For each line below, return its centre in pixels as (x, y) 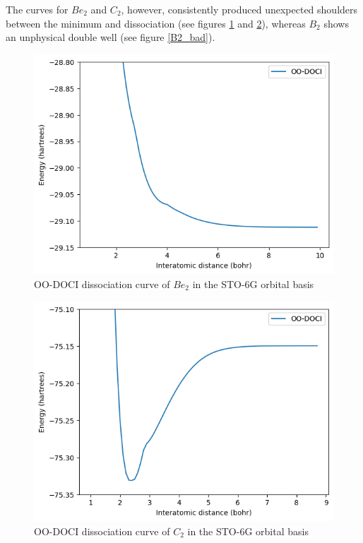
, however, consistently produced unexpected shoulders (239, 9)
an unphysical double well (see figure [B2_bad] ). (111, 37)
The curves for (37, 9)
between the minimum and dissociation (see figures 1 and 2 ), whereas (156, 23)
